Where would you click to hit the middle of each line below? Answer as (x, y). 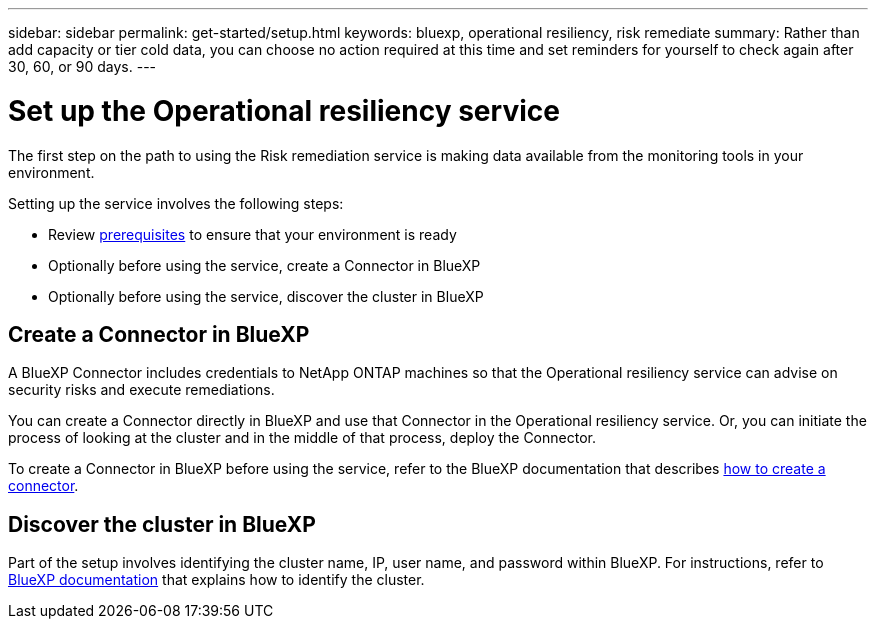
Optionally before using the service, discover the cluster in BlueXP (266, 296)
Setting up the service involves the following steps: (176, 203)
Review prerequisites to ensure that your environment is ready (252, 234)
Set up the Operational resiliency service (284, 110)
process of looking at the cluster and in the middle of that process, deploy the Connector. (302, 438)
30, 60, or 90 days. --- (82, 66)
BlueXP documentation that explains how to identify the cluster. (216, 580)
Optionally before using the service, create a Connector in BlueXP (264, 265)
